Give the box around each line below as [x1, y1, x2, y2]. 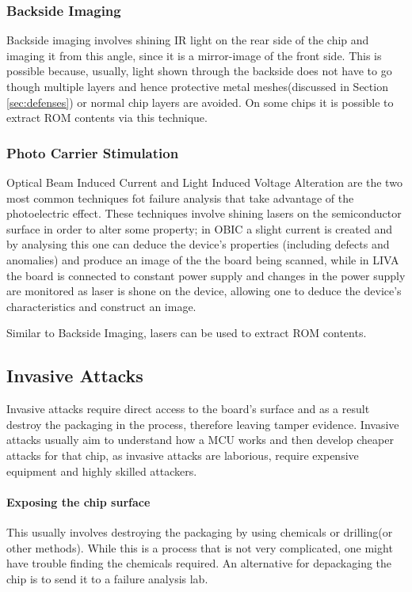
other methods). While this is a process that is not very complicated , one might [6, 539, 393, 556]
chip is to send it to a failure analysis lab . [6, 570, 208, 586]
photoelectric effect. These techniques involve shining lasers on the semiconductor [6, 205, 402, 222]
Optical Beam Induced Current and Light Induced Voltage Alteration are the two [6, 174, 402, 190]
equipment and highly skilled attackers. [6, 462, 197, 479]
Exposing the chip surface [6, 493, 151, 510]
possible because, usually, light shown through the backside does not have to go [6, 63, 392, 79]
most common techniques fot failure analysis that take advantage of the [6, 189, 354, 206]
